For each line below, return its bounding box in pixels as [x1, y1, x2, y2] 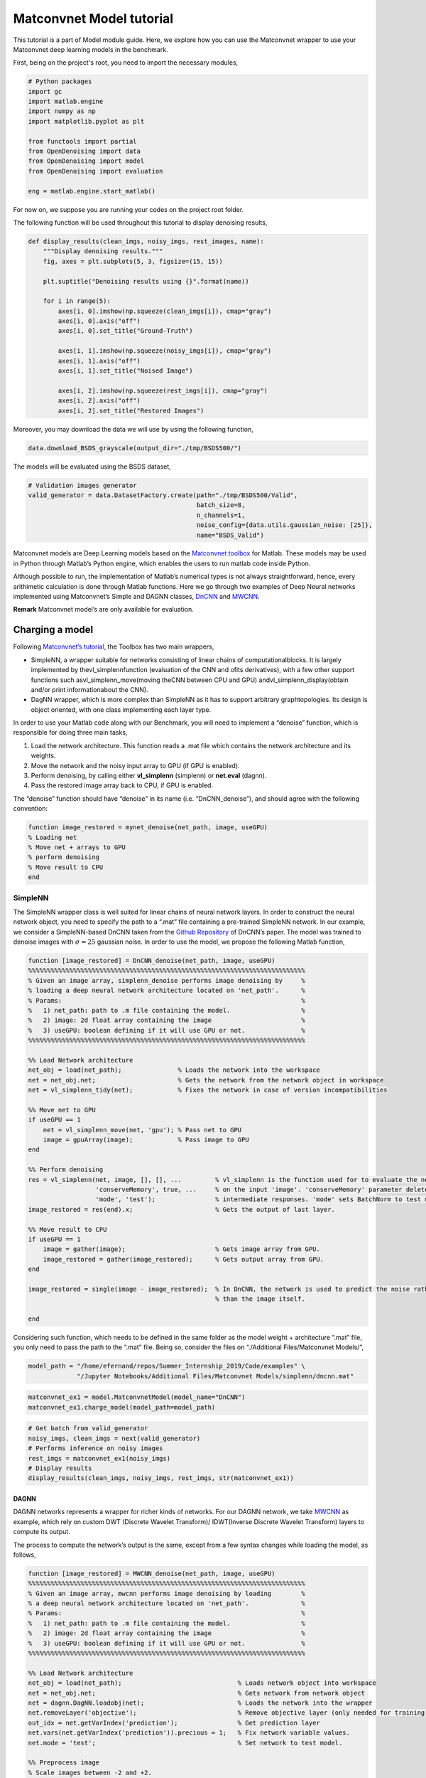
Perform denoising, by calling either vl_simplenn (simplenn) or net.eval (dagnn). [31, 772, 267, 780]
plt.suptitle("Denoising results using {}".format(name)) [43, 277, 249, 285]
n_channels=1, [196, 511, 246, 519]
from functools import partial [28, 137, 138, 145]
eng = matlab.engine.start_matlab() [28, 187, 156, 195]
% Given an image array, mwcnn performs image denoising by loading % [28, 1590, 305, 1597]
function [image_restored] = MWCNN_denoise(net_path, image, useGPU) [28, 1569, 275, 1577]
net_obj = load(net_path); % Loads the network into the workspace [28, 1066, 321, 1074]
